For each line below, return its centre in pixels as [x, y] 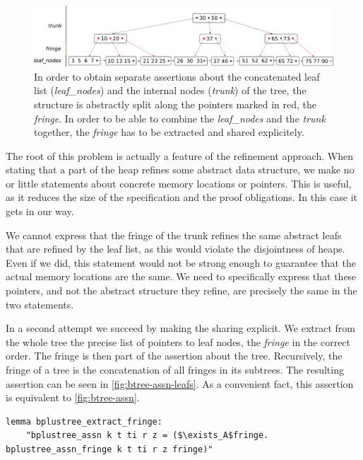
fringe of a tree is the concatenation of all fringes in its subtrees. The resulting [175, 369]
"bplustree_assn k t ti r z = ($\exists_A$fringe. [147, 436]
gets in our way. [40, 211]
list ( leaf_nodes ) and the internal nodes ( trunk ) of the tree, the [170, 90]
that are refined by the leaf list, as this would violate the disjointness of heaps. [175, 249]
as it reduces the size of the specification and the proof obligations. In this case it [181, 197]
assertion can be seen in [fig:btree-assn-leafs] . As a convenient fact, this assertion [180, 383]
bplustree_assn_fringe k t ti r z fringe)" [109, 449]
